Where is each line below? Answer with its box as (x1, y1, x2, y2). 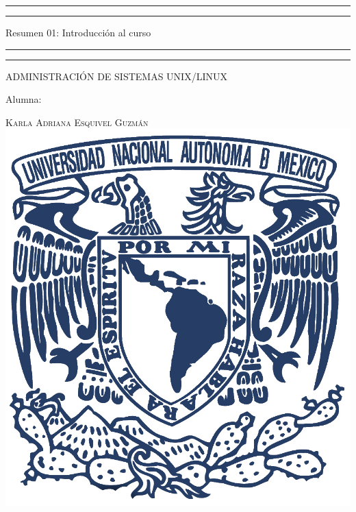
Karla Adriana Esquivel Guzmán (5, 114, 149, 129)
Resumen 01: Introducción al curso (5, 25, 151, 39)
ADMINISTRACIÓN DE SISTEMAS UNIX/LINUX (5, 69, 227, 83)
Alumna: (5, 92, 42, 106)
